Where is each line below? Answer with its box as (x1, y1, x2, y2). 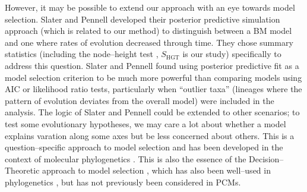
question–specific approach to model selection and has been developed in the (5, 141, 283, 153)
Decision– (249, 152, 284, 165)
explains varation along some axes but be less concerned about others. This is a (5, 129, 295, 141)
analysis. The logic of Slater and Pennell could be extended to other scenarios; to (5, 106, 300, 118)
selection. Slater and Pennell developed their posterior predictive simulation (5, 12, 280, 25)
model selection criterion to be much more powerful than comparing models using (5, 71, 302, 83)
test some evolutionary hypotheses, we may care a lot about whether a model (5, 117, 286, 130)
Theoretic (5, 164, 40, 177)
